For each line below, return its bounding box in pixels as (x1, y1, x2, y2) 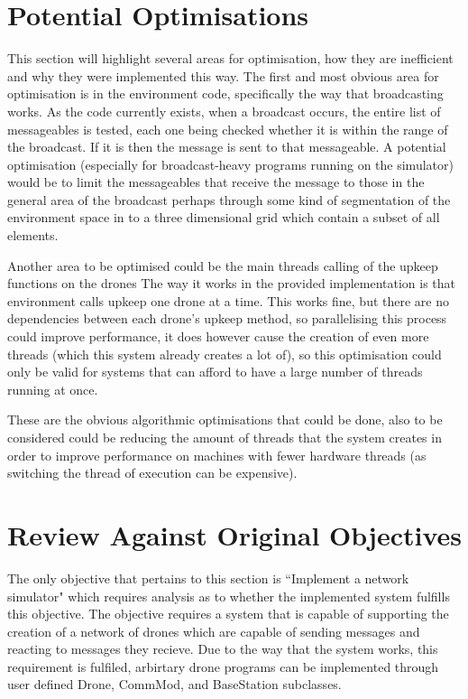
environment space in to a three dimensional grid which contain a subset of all (7, 208, 440, 227)
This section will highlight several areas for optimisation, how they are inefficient (7, 49, 454, 68)
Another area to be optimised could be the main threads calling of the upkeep (7, 256, 438, 275)
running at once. (7, 379, 98, 398)
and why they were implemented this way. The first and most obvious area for (7, 66, 439, 85)
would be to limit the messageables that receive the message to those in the (7, 172, 425, 191)
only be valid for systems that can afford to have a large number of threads (7, 362, 423, 381)
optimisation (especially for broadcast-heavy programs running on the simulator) (7, 154, 454, 173)
